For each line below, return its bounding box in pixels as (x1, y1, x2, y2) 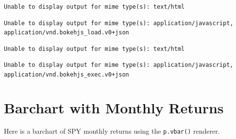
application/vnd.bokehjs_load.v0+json (4, 29, 129, 36)
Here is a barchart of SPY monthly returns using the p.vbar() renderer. (4, 125, 220, 136)
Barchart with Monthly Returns (4, 97, 224, 117)
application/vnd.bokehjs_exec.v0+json (4, 71, 129, 78)
